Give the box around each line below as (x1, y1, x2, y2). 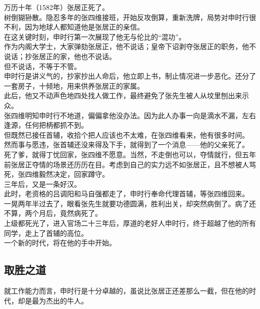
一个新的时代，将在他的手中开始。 (4, 237, 116, 248)
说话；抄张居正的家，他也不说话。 (4, 51, 116, 61)
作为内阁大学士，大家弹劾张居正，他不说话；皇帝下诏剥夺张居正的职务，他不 (4, 41, 256, 52)
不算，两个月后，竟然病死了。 (4, 208, 102, 218)
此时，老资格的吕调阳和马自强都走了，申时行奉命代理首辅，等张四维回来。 (4, 188, 249, 199)
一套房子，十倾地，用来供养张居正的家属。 (4, 80, 144, 91)
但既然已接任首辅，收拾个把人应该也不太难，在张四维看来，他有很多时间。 (4, 129, 249, 140)
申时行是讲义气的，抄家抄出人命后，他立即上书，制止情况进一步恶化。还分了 (4, 71, 256, 81)
